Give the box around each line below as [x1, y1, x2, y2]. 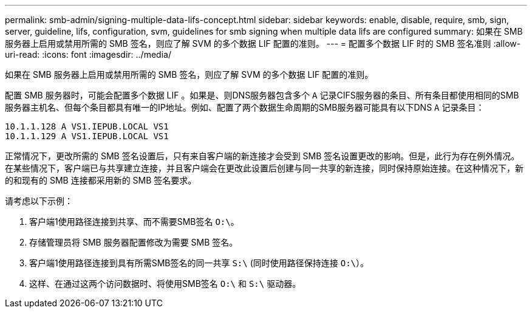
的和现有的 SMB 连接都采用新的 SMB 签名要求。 [5, 175, 197, 185]
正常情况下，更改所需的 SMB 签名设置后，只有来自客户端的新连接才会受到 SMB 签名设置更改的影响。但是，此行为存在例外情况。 [5, 151, 520, 161]
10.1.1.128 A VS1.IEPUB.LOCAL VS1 [5, 122, 169, 131]
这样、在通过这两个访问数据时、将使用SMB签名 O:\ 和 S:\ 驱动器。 [29, 278, 301, 289]
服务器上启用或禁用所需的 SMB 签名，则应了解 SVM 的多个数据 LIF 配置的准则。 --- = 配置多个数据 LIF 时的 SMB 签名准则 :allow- [5, 38, 521, 49]
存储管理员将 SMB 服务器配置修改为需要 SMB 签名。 [29, 237, 238, 247]
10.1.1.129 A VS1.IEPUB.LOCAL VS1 [5, 131, 169, 141]
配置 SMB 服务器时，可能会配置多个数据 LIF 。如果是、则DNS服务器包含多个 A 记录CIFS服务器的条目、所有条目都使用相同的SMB [5, 90, 519, 100]
